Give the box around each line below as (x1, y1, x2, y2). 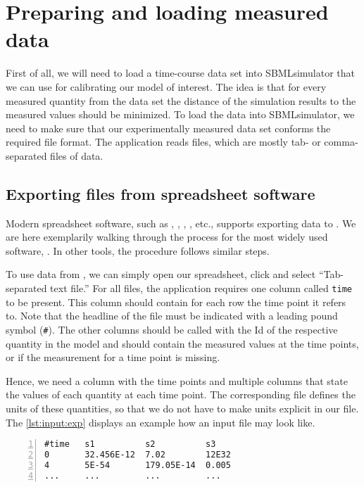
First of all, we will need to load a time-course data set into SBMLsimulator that (6, 65, 356, 80)
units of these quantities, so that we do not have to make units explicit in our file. (6, 400, 359, 415)
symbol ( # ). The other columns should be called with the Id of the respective (6, 322, 338, 336)
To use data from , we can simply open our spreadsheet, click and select (6, 267, 316, 282)
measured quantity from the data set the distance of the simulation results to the (6, 93, 356, 108)
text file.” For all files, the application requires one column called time (50, 281, 352, 296)
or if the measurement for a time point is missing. (6, 350, 220, 365)
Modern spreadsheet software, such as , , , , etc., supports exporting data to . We (6, 215, 356, 230)
